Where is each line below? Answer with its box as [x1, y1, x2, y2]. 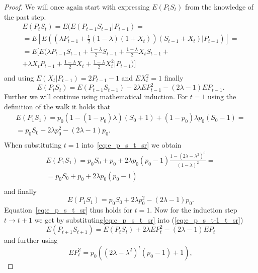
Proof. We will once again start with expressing [4, 2, 150, 12]
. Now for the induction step [150, 204, 237, 215]
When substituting [4, 140, 62, 150]
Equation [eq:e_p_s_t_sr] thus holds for [4, 204, 132, 215]
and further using [4, 235, 58, 245]
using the [208, 91, 236, 102]
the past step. [4, 11, 46, 22]
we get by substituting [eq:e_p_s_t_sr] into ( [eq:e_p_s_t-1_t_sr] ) [34, 214, 243, 225]
